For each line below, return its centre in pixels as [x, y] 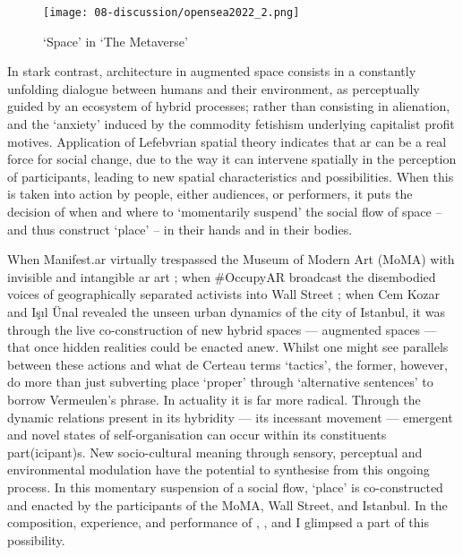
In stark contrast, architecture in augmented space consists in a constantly [212, 71]
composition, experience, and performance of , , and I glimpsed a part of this [218, 522]
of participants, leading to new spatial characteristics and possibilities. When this [231, 176]
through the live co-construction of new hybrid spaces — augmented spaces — [222, 329]
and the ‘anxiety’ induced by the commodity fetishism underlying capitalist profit [231, 124]
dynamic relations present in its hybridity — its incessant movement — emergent [230, 417]
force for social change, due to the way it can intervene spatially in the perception [232, 159]
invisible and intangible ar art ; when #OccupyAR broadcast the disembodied [222, 276]
